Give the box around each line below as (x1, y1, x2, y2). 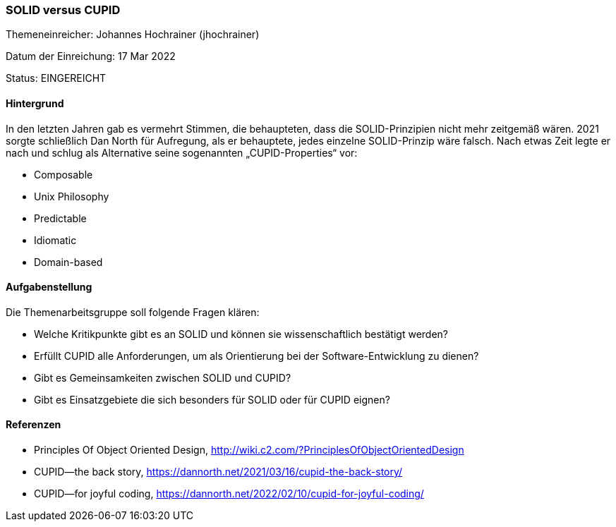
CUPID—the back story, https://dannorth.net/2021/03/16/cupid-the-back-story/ (34, 466, 403, 478)
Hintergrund (6, 97, 64, 109)
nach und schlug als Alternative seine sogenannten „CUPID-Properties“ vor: (6, 146, 358, 159)
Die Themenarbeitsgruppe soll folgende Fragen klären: (6, 305, 260, 318)
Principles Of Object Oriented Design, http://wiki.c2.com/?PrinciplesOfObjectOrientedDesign (34, 444, 464, 456)
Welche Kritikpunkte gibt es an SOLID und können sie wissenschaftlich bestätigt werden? (34, 327, 449, 340)
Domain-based (34, 255, 103, 268)
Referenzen (6, 418, 61, 431)
